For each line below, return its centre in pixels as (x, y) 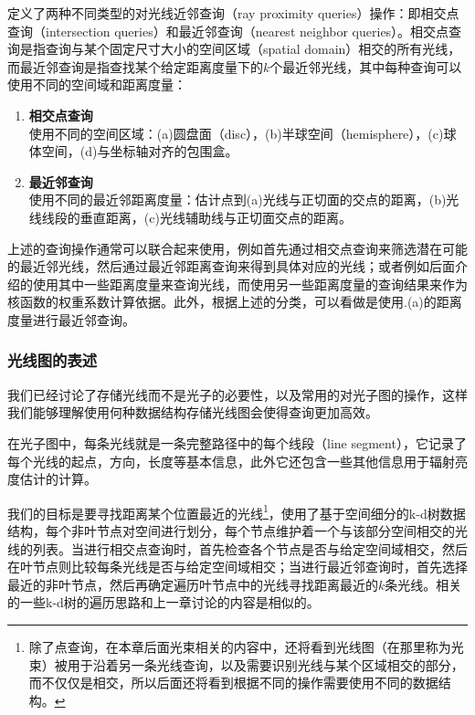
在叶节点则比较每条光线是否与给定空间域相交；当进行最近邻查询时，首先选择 (237, 567)
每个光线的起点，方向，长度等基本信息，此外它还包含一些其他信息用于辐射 (231, 461)
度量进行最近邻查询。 (71, 319)
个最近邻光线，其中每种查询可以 (366, 66)
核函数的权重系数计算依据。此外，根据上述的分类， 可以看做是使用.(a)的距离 (235, 302)
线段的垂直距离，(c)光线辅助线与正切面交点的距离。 (196, 217)
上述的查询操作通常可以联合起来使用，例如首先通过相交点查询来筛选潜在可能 (237, 248)
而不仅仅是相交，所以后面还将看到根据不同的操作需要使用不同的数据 (233, 683)
